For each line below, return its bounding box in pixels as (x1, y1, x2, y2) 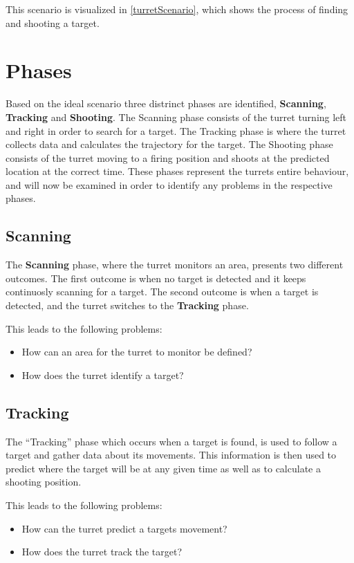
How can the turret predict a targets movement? (21, 521, 227, 535)
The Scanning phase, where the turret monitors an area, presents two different (6, 257, 344, 272)
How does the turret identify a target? (21, 367, 184, 382)
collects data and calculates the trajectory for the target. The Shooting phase (6, 137, 333, 151)
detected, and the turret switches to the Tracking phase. (6, 298, 249, 313)
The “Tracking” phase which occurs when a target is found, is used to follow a (6, 434, 337, 448)
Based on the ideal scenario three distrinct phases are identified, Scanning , (6, 96, 326, 111)
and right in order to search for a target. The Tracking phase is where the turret (6, 123, 346, 138)
